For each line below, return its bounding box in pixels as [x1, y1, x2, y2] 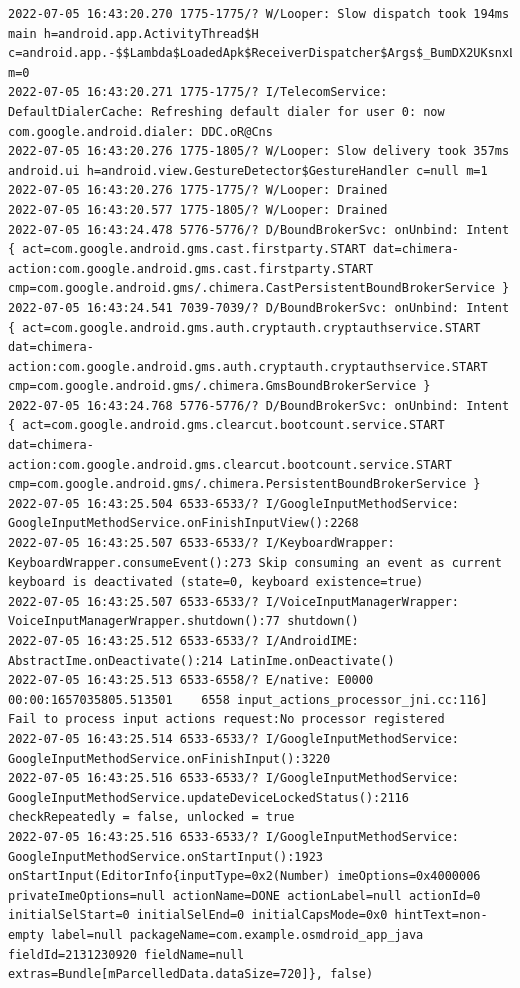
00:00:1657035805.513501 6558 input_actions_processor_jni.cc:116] [8, 692, 488, 707]
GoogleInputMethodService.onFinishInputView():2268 [8, 516, 359, 531]
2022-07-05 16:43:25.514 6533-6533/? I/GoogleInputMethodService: [8, 731, 460, 746]
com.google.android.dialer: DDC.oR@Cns [8, 124, 273, 139]
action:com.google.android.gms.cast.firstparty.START [8, 261, 374, 276]
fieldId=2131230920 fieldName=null [8, 947, 245, 962]
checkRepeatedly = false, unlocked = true [8, 810, 295, 825]
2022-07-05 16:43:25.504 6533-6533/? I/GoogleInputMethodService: [8, 496, 460, 511]
